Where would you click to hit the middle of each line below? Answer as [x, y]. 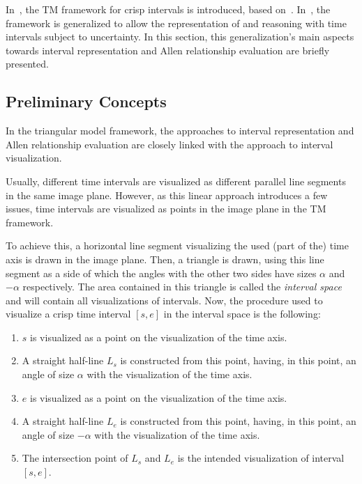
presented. [27, 64]
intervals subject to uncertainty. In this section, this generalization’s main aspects [180, 37]
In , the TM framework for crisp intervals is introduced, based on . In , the [168, 9]
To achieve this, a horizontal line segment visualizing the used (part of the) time [177, 245]
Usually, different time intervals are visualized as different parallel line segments [176, 181]
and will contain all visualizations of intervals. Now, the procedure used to [164, 300]
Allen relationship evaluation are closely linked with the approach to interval [169, 144]
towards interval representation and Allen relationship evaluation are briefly [168, 50]
